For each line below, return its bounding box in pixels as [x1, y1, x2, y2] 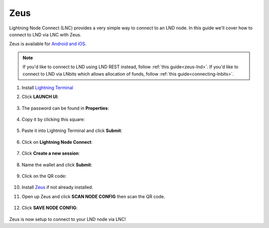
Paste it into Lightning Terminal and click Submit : [21, 127, 123, 134]
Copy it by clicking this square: [21, 116, 85, 122]
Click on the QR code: [21, 173, 67, 179]
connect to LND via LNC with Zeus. [9, 31, 82, 37]
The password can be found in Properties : [21, 105, 109, 111]
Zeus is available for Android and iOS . [9, 41, 87, 47]
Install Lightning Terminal [21, 85, 73, 91]
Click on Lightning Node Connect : [21, 139, 93, 145]
